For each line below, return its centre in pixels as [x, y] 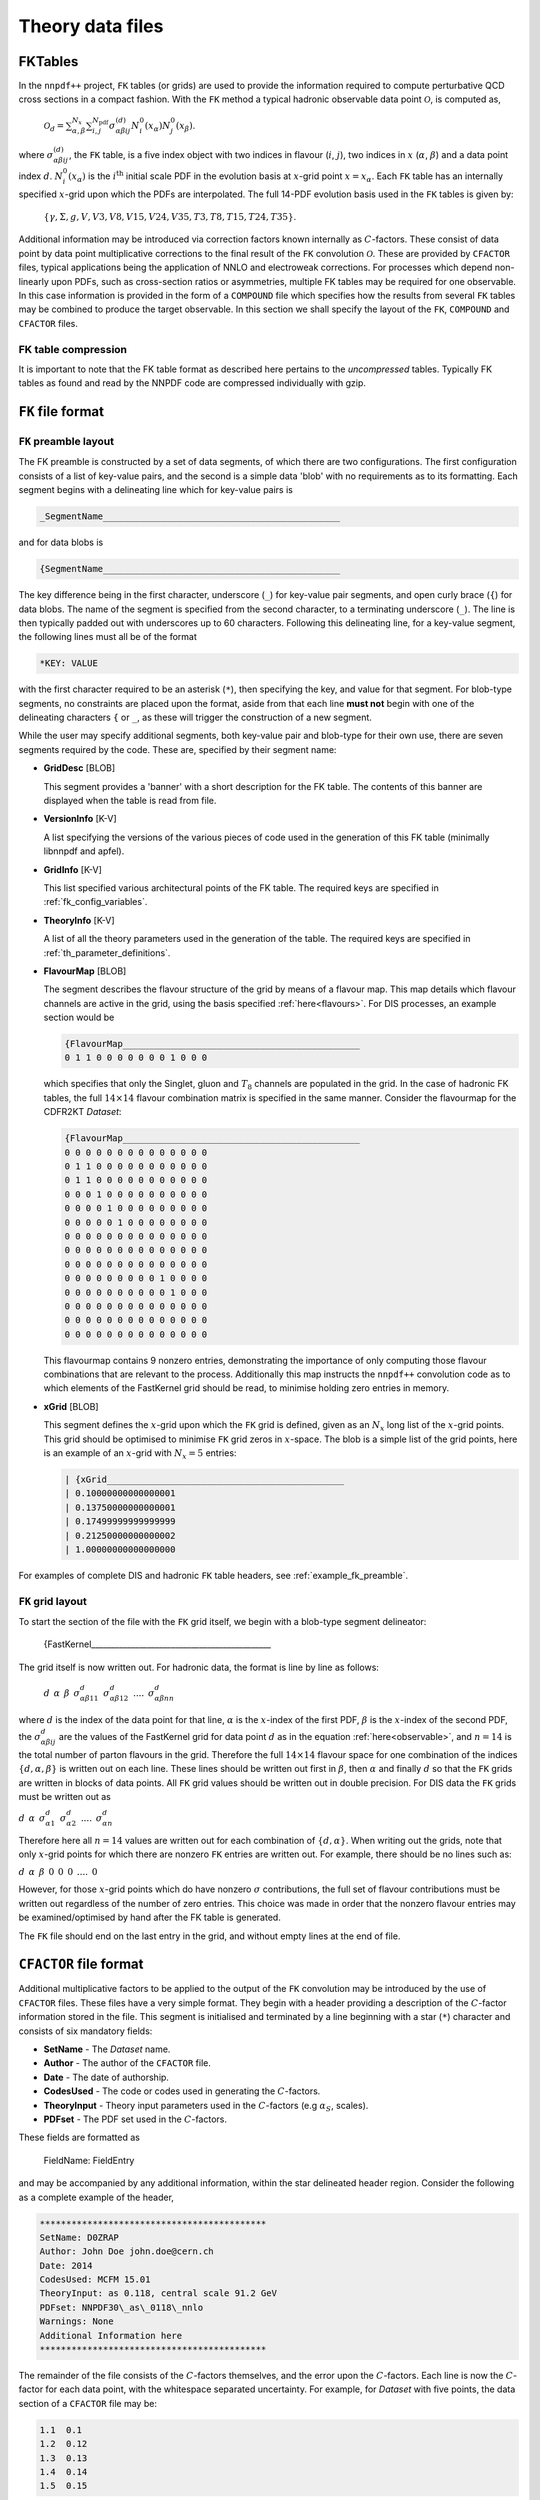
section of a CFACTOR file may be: [87, 2403]
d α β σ [61, 1693]
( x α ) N [157, 127]
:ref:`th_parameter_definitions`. [107, 952]
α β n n [164, 1699]
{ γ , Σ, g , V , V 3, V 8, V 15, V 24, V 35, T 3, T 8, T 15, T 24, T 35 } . [170, 217]
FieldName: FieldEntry [89, 2160]
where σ [36, 155]
